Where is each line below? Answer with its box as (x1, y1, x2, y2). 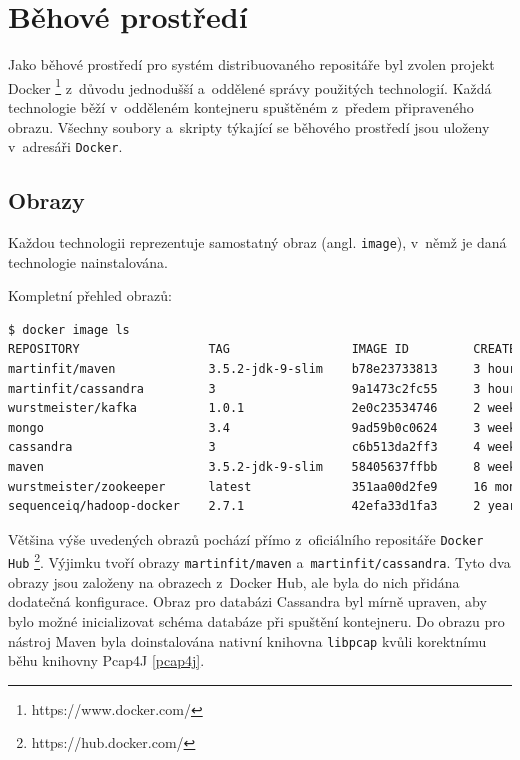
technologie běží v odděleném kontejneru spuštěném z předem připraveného (8, 96, 474, 117)
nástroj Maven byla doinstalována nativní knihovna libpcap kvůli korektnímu (8, 630, 487, 651)
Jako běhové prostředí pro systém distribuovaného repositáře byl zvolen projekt (8, 54, 495, 75)
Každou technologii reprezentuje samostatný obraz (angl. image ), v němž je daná (8, 232, 507, 253)
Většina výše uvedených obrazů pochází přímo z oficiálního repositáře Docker (8, 528, 484, 549)
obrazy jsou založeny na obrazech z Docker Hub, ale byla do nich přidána (8, 571, 460, 592)
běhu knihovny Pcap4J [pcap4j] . (8, 650, 205, 671)
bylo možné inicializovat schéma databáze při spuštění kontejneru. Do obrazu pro (8, 610, 505, 631)
